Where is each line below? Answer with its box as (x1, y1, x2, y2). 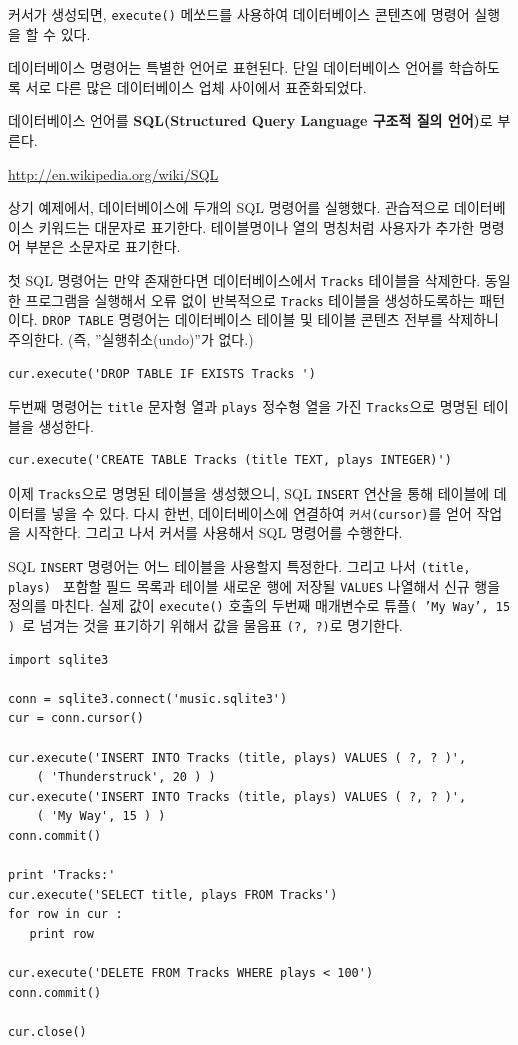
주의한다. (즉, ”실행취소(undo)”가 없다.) (8, 328, 254, 349)
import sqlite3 (8, 652, 109, 667)
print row (29, 926, 94, 941)
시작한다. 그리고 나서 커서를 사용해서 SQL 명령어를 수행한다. (25, 522, 403, 543)
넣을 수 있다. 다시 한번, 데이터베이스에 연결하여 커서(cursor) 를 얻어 (51, 502, 472, 523)
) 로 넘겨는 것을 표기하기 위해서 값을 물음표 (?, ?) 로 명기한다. (8, 614, 403, 635)
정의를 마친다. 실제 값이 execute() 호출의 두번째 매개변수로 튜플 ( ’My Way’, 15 (8, 595, 511, 616)
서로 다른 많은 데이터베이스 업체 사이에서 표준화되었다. (25, 76, 367, 97)
